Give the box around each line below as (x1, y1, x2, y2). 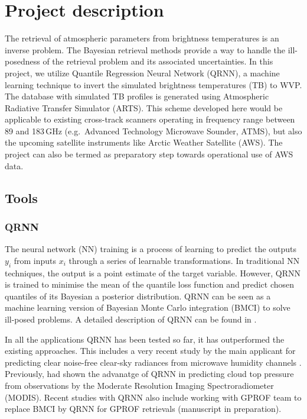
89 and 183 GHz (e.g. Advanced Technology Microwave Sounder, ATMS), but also (5, 124, 302, 137)
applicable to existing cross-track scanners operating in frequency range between (5, 113, 295, 125)
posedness (5, 55, 40, 67)
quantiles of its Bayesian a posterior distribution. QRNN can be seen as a (5, 289, 271, 302)
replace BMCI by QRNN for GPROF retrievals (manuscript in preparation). (5, 402, 282, 415)
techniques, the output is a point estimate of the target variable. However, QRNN (5, 266, 301, 279)
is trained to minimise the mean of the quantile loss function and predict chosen (5, 278, 295, 291)
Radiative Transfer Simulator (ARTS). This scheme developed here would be (5, 101, 283, 114)
